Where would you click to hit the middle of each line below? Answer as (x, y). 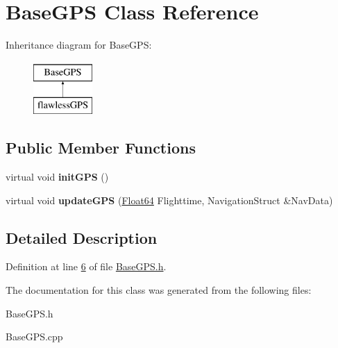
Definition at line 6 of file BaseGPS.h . (86, 266)
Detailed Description (82, 237)
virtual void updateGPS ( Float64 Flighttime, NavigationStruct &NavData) (169, 200)
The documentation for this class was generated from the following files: (159, 290)
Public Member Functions (101, 148)
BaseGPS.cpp (34, 337)
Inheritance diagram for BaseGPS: (79, 45)
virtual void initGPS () (57, 177)
